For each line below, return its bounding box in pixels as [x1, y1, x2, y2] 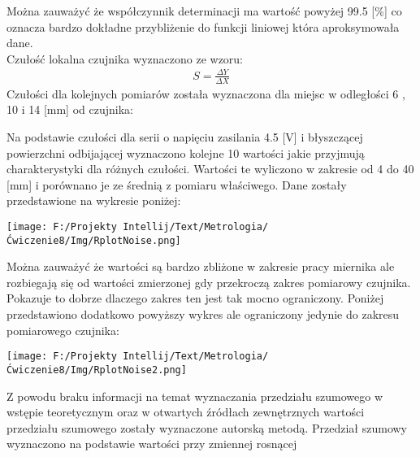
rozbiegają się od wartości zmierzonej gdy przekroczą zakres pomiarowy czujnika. [6, 273, 411, 290]
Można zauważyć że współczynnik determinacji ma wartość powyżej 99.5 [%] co [6, 2, 402, 19]
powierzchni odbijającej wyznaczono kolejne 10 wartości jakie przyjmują [6, 144, 365, 161]
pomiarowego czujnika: [6, 321, 119, 338]
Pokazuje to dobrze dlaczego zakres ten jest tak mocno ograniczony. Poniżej [6, 289, 384, 307]
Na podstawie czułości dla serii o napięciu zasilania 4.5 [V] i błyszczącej [6, 128, 363, 145]
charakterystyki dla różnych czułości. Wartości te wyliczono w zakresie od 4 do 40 [6, 160, 414, 177]
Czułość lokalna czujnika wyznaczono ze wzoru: [6, 50, 244, 67]
